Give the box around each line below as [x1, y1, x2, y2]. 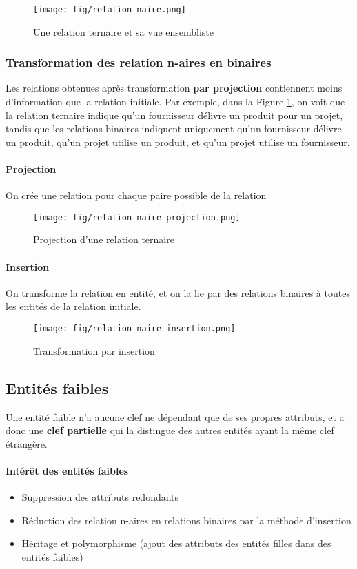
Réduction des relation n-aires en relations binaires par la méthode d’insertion [21, 513, 351, 527]
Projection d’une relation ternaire [33, 232, 174, 247]
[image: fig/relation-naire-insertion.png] [33, 324, 236, 334]
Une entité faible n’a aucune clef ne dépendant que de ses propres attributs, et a [6, 409, 345, 424]
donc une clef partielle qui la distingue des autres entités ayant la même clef [6, 423, 334, 437]
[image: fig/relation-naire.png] [33, 5, 186, 14]
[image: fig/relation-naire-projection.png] [33, 212, 241, 223]
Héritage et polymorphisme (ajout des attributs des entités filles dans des [21, 536, 331, 550]
